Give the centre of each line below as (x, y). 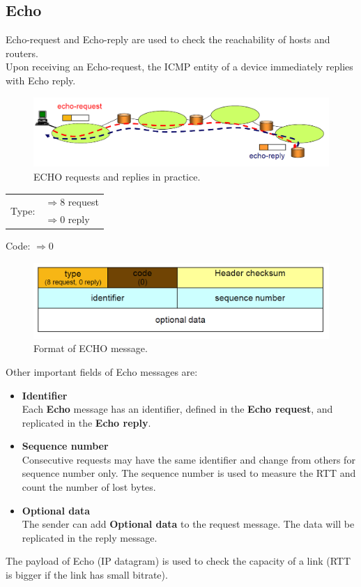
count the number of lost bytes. (89, 487)
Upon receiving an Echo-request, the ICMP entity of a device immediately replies (179, 67)
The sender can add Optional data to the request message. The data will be (188, 524)
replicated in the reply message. (90, 537)
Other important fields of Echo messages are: (102, 371)
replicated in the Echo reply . (86, 422)
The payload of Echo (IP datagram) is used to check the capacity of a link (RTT (178, 561)
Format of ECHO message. (91, 348)
